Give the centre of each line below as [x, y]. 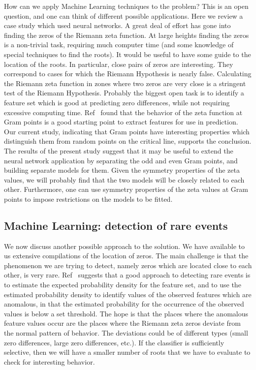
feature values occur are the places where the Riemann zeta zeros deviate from [122, 323]
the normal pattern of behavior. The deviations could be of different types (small [126, 333]
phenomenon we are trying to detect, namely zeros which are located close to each [128, 265]
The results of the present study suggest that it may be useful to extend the [119, 150]
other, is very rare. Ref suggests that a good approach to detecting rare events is [127, 275]
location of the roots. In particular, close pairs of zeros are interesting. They [119, 64]
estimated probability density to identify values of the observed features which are [128, 294]
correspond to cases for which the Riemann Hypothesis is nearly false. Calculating [128, 74]
